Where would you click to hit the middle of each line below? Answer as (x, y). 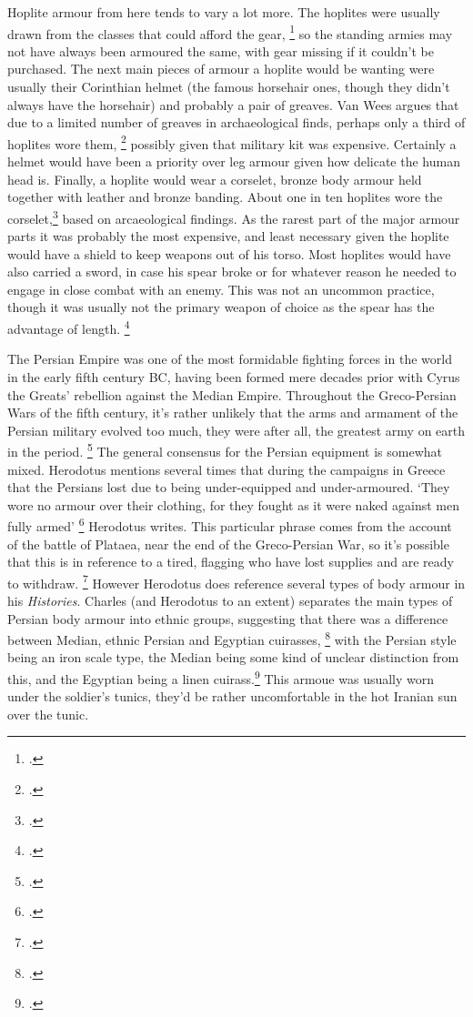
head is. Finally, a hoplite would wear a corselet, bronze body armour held (215, 179)
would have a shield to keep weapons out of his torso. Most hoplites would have (229, 253)
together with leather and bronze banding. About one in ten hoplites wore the (225, 197)
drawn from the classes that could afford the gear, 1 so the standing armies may (230, 32)
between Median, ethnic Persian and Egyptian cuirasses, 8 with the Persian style (232, 638)
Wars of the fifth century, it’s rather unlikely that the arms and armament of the (233, 413)
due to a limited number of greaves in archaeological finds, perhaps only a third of (236, 122)
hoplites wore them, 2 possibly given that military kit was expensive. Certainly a (232, 142)
